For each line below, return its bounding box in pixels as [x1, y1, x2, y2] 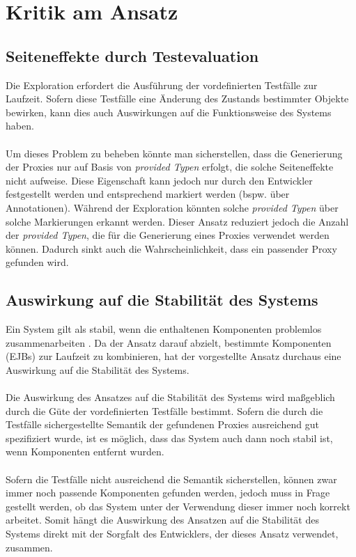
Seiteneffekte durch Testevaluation [6, 45, 259, 66]
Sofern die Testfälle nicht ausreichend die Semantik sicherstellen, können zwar [6, 471, 337, 486]
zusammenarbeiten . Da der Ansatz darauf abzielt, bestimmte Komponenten [6, 335, 332, 350]
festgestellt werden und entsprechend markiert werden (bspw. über [6, 187, 290, 201]
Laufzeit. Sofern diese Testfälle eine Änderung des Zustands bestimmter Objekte [6, 91, 349, 106]
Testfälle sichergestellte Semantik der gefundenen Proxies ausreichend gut [6, 417, 319, 432]
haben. [6, 118, 34, 133]
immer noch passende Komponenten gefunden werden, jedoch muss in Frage [6, 485, 330, 500]
